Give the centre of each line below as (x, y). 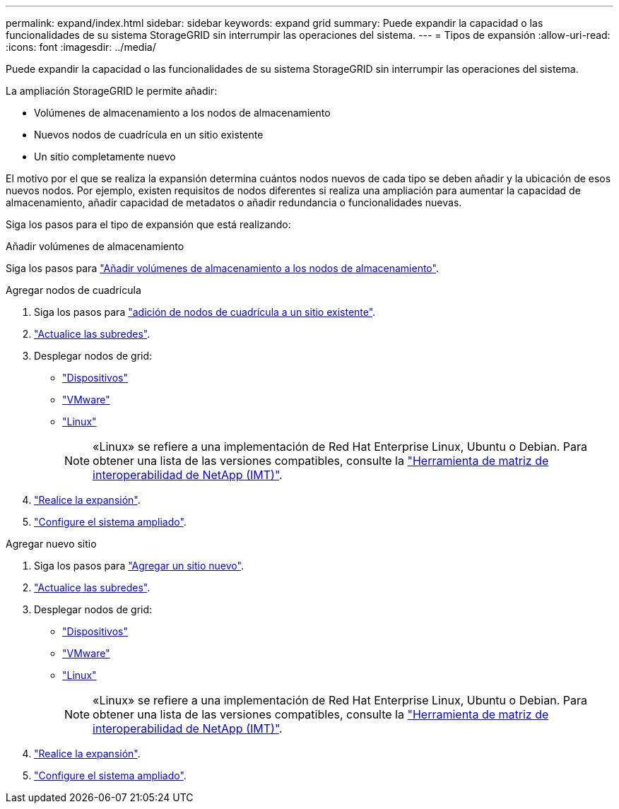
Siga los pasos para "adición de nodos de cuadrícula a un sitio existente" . (205, 312)
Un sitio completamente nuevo (105, 157)
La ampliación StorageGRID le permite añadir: (112, 91)
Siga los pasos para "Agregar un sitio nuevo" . (139, 566)
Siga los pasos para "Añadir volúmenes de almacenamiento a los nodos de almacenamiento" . (222, 268)
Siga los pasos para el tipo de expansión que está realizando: (148, 224)
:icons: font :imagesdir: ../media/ (81, 47)
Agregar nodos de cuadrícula (73, 290)
